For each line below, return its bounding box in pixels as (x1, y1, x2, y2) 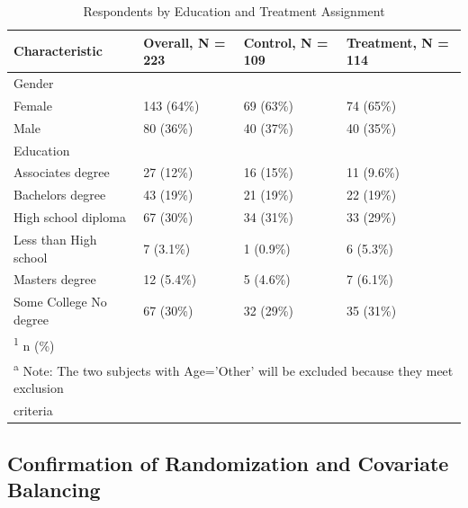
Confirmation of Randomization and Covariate (7, 449, 449, 477)
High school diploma (13, 208, 126, 227)
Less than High (13, 229, 97, 248)
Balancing (7, 476, 101, 504)
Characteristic (13, 41, 103, 60)
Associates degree (13, 163, 110, 182)
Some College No (13, 292, 107, 311)
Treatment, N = (346, 32, 449, 51)
